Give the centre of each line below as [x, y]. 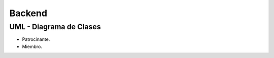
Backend [28, 13]
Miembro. [32, 46]
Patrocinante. [36, 39]
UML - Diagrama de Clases [55, 27]
